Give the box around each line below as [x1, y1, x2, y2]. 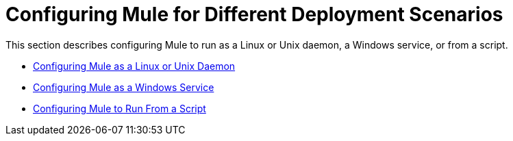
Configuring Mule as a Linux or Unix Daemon [33, 60, 236, 72]
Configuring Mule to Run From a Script [33, 102, 206, 114]
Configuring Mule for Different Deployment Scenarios [5, 3, 503, 26]
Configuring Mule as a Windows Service [33, 81, 214, 93]
